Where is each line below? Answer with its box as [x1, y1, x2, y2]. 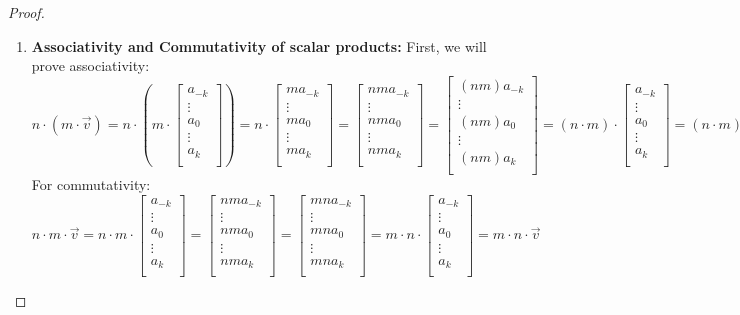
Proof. [8, 2, 45, 22]
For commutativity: [31, 173, 151, 194]
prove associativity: [31, 55, 150, 76]
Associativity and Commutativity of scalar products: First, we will [31, 35, 487, 56]
